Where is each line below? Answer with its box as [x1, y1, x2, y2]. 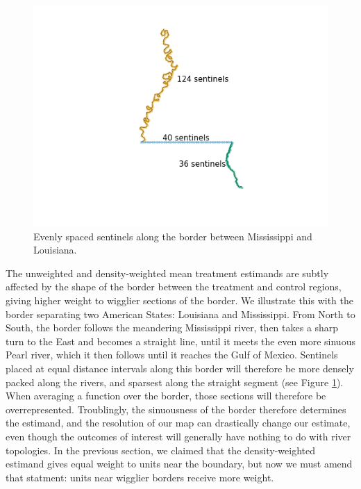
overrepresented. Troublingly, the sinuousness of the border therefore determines [6, 401, 346, 416]
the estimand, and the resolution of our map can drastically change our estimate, [6, 415, 351, 430]
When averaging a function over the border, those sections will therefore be [6, 388, 326, 403]
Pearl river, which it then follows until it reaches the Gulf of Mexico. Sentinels [6, 347, 338, 362]
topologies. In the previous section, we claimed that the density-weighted [6, 442, 315, 457]
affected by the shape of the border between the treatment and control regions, [6, 279, 342, 294]
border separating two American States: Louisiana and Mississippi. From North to [6, 306, 355, 321]
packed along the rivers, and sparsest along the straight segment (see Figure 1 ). [6, 374, 344, 389]
